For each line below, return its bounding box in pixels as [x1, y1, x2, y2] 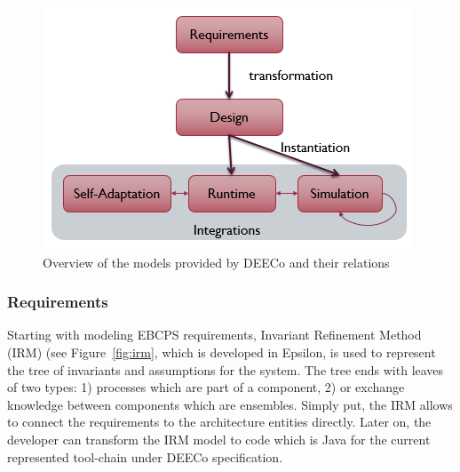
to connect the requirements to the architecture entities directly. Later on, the [7, 412, 432, 431]
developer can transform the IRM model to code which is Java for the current [7, 429, 431, 448]
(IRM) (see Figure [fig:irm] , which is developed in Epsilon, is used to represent [7, 343, 436, 361]
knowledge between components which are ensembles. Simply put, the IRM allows [7, 395, 453, 413]
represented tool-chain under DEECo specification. [7, 447, 283, 466]
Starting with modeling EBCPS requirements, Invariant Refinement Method [7, 325, 422, 344]
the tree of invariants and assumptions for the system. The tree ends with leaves [7, 360, 444, 379]
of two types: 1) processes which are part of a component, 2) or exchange [7, 378, 405, 396]
